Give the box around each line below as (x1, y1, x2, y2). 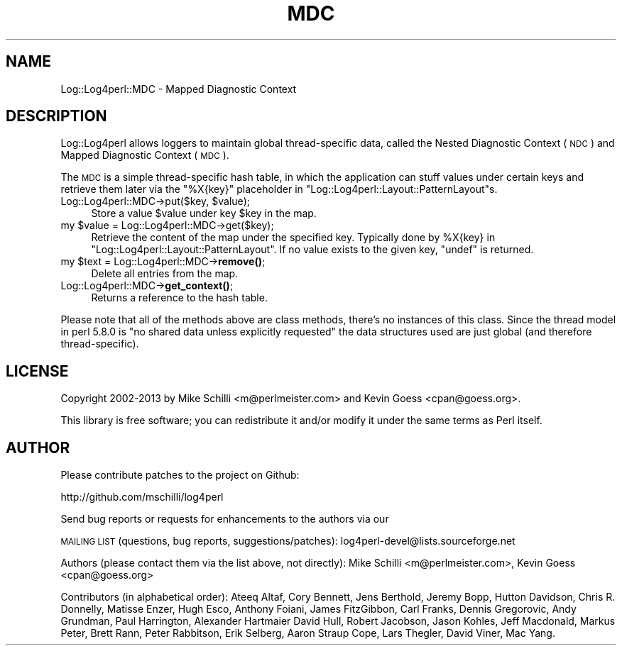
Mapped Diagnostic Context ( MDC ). (60, 149, 229, 162)
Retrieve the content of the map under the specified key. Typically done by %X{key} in (91, 231, 496, 244)
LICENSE (6, 362, 69, 380)
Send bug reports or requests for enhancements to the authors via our (60, 513, 389, 525)
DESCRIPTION (6, 107, 107, 126)
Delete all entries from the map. (91, 267, 239, 280)
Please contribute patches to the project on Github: (60, 469, 300, 482)
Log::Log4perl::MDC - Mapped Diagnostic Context (60, 82, 297, 95)
